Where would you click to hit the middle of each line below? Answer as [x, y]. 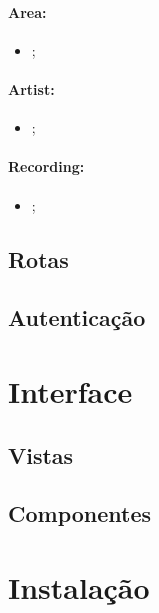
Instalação [79, 586]
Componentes [80, 513]
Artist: [31, 88]
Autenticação [77, 317]
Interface [70, 390]
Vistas [41, 454]
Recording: [46, 166]
